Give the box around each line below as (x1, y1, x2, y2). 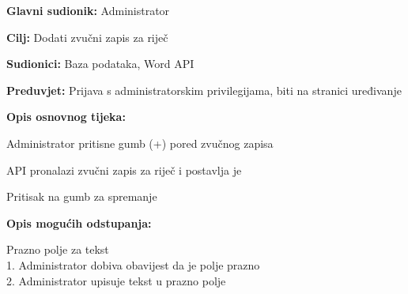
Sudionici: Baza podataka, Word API (6, 55, 195, 72)
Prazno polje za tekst (6, 241, 109, 258)
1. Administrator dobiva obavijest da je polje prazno (6, 256, 260, 273)
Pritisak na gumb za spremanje (6, 188, 157, 205)
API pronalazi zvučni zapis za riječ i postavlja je (6, 161, 242, 178)
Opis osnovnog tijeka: (6, 108, 126, 125)
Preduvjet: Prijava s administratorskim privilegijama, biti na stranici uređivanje (6, 81, 402, 98)
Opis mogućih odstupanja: (6, 214, 152, 231)
